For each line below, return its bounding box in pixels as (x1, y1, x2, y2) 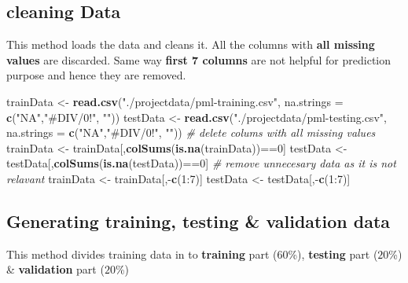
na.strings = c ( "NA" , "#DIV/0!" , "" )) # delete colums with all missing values (6, 124, 376, 141)
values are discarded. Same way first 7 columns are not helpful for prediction (6, 51, 391, 68)
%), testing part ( (288, 245, 378, 262)
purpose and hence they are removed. (6, 67, 186, 83)
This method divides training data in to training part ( (6, 245, 278, 262)
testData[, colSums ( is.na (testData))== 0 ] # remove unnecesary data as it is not (6, 155, 396, 171)
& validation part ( (6, 261, 105, 277)
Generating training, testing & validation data (6, 208, 391, 233)
